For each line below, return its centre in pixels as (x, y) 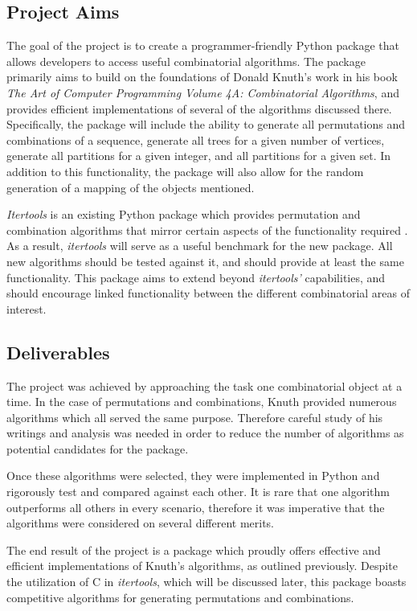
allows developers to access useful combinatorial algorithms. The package (186, 61)
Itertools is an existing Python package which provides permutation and (184, 214)
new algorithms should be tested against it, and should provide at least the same (205, 261)
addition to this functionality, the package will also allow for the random (185, 171)
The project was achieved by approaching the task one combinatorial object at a (204, 385)
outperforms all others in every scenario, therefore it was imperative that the (196, 507)
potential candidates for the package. (98, 448)
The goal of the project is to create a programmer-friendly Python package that (203, 45)
